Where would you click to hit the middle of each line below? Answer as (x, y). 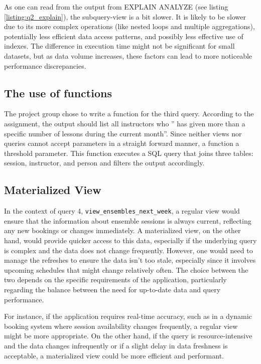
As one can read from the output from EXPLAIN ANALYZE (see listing (116, 7)
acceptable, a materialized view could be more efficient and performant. (114, 355)
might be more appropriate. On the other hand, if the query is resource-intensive (128, 336)
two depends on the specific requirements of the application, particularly (115, 280)
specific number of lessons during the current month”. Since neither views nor (123, 133)
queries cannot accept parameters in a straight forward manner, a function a (122, 143)
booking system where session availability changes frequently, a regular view (121, 326)
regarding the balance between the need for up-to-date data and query (112, 289)
